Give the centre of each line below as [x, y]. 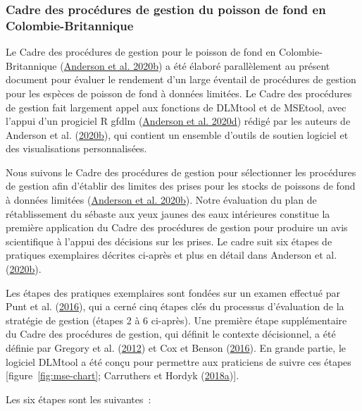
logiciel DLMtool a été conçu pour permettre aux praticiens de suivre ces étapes [179, 361]
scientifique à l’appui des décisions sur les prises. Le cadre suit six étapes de [169, 241]
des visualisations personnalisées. [76, 148]
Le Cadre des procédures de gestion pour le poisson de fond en [141, 52]
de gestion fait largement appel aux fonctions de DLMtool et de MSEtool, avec [176, 107]
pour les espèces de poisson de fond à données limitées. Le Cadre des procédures [179, 93]
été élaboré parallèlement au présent [252, 65]
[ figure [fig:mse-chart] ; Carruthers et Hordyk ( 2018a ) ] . [123, 375]
